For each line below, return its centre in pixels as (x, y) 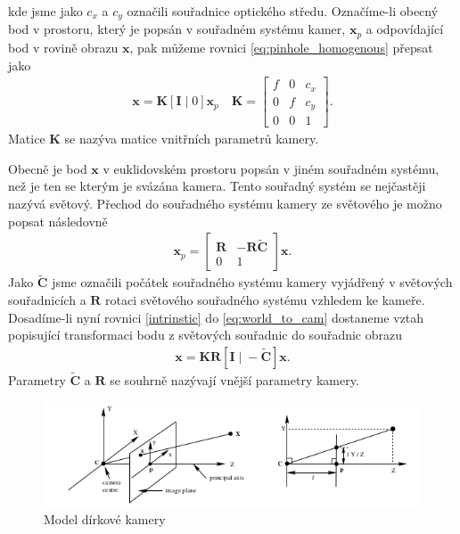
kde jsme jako (45, 11)
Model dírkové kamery (105, 518)
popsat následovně (58, 221)
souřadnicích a (47, 299)
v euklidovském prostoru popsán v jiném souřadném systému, (271, 168)
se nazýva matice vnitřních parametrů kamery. (192, 139)
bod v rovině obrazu (63, 47)
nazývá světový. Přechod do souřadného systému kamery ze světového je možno (225, 203)
